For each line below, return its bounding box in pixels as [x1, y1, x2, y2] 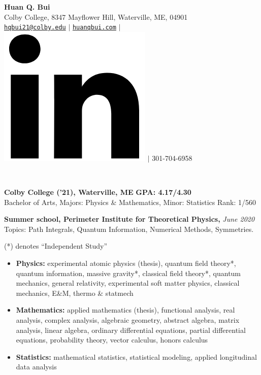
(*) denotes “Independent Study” [4, 241, 108, 251]
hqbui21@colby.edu [4, 24, 66, 31]
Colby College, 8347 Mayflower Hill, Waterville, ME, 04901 [4, 11, 188, 22]
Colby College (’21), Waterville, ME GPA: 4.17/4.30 [4, 187, 191, 197]
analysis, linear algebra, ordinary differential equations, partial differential [16, 324, 246, 335]
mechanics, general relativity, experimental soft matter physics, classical [16, 278, 240, 288]
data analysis [16, 361, 57, 372]
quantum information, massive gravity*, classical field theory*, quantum [16, 267, 241, 278]
